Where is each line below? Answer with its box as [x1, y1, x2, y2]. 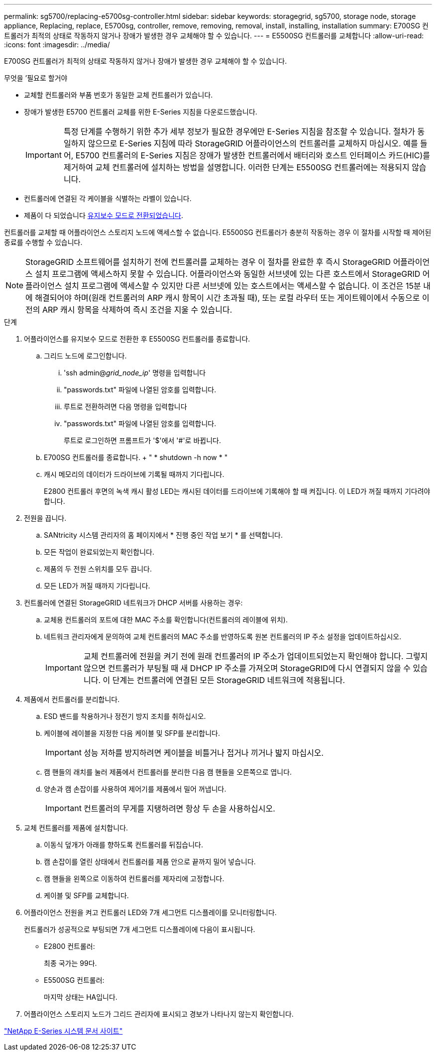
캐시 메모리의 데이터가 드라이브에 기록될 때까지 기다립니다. [44, 470, 224, 478]
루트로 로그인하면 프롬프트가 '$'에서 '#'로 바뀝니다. [64, 436, 221, 445]
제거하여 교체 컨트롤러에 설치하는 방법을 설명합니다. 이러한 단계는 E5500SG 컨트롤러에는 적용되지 [63, 162, 410, 172]
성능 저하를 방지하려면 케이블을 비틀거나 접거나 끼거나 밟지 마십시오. [83, 748, 324, 758]
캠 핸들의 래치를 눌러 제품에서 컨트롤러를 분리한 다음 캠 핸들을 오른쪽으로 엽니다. [44, 768, 292, 776]
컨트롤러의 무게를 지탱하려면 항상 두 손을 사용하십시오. [83, 804, 275, 814]
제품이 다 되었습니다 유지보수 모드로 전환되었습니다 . [24, 211, 183, 220]
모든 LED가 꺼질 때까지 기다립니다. [44, 582, 150, 590]
